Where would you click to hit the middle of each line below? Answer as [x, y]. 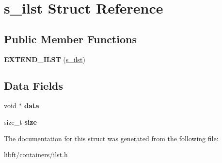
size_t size [20, 122]
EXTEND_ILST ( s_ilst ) [45, 59]
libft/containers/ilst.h [36, 155]
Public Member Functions [70, 39]
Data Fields [34, 85]
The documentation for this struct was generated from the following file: [111, 138]
